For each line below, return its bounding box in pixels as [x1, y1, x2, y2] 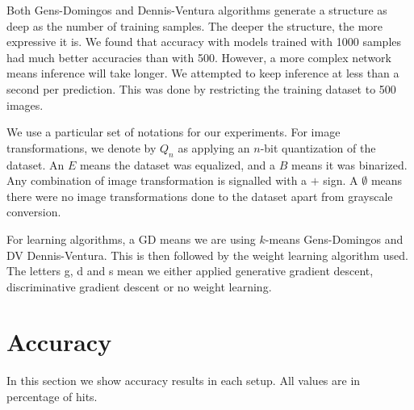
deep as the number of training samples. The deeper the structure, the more [6, 17, 383, 34]
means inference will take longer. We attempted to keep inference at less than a [6, 65, 399, 82]
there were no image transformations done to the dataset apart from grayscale [6, 187, 393, 204]
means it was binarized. [291, 156, 408, 173]
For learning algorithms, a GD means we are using [6, 230, 256, 247]
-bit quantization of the [260, 139, 376, 156]
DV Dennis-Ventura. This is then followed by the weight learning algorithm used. [6, 246, 408, 263]
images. [6, 96, 44, 113]
